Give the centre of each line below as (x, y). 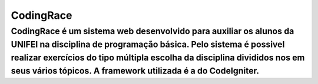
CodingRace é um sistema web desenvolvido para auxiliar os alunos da (153, 31)
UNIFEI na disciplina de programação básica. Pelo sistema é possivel (148, 44)
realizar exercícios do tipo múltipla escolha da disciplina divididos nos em (158, 58)
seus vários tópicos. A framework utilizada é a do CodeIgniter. (135, 70)
